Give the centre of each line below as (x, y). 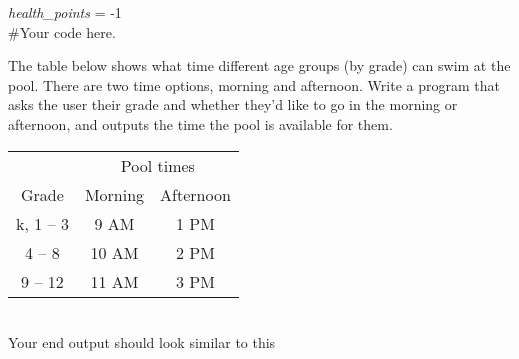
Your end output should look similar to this (142, 342)
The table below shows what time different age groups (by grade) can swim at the (259, 65)
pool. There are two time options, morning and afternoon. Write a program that (254, 84)
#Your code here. (62, 31)
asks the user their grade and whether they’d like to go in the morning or (233, 104)
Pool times (157, 165)
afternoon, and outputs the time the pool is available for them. (200, 123)
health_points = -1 (65, 12)
